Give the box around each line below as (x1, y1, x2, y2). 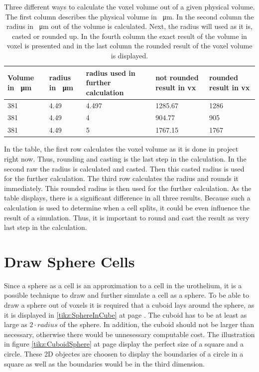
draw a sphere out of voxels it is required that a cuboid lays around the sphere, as (4, 300, 255, 310)
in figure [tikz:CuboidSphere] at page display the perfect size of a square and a (4, 339, 244, 349)
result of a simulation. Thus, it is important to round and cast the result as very (4, 212, 250, 222)
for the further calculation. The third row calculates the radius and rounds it (4, 173, 239, 184)
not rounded (155, 72, 199, 83)
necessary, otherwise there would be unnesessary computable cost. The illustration (4, 329, 255, 339)
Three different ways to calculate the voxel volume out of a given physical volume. (4, 1, 255, 11)
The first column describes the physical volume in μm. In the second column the (5, 11, 254, 21)
